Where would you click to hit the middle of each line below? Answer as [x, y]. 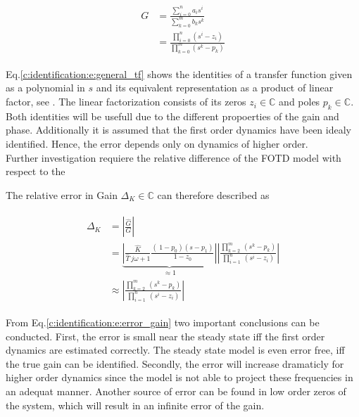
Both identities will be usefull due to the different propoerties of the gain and [172, 116]
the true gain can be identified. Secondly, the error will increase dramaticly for [175, 363]
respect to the [36, 171]
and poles [300, 102]
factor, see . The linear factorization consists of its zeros [126, 102]
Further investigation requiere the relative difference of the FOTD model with [174, 157]
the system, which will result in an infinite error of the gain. [135, 405]
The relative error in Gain [62, 194]
